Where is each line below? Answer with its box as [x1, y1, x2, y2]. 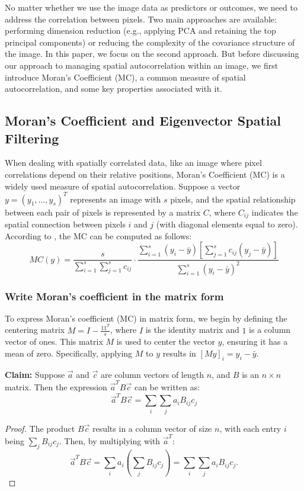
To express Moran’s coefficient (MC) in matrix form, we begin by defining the [5, 312, 287, 324]
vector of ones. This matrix [5, 335, 103, 348]
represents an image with [70, 192, 161, 205]
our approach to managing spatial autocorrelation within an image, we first [5, 59, 279, 71]
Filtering [5, 129, 59, 147]
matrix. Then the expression [5, 381, 107, 393]
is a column [249, 323, 291, 336]
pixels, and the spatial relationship [170, 192, 296, 205]
